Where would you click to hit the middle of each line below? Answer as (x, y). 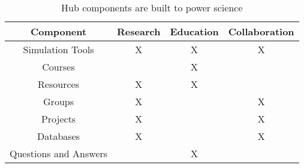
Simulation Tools (58, 49)
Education (194, 31)
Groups (58, 101)
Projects (58, 119)
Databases (59, 136)
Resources (58, 84)
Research (139, 31)
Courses (58, 67)
